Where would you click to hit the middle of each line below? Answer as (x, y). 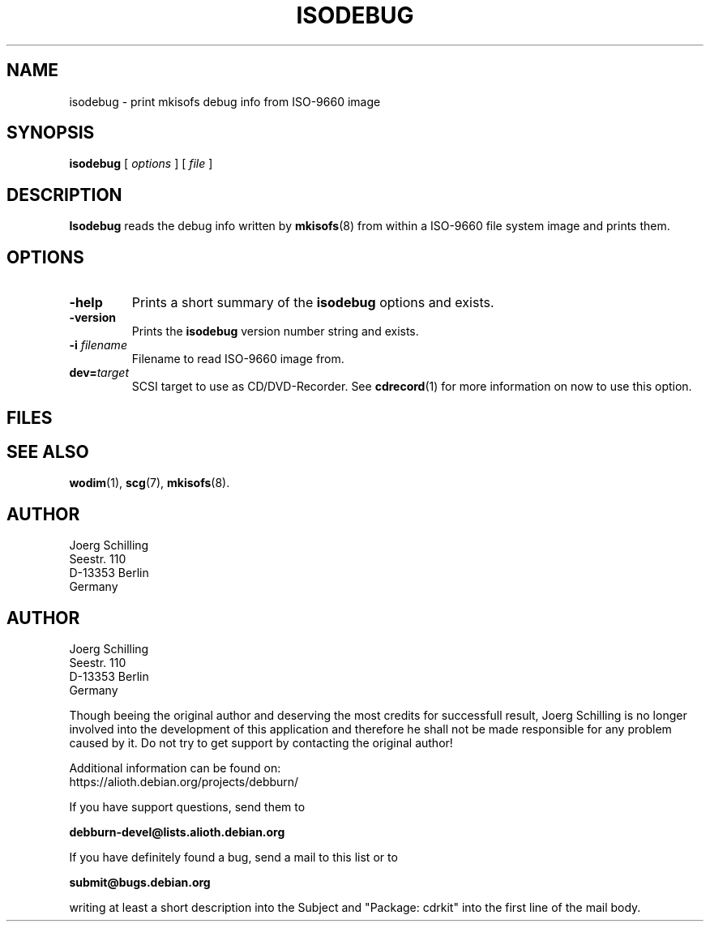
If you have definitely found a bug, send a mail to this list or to (233, 857)
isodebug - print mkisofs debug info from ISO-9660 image (225, 101)
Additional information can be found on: (175, 768)
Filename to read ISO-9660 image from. (238, 359)
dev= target (99, 373)
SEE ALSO (48, 451)
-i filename (98, 345)
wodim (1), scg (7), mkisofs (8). (150, 483)
